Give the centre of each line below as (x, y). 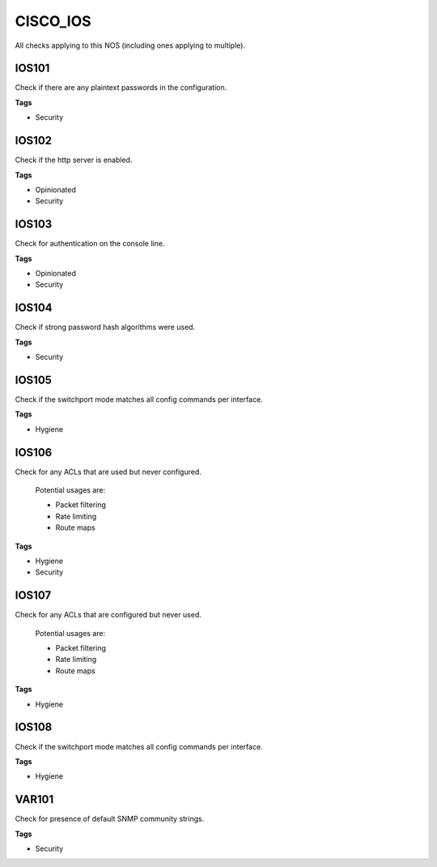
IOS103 (34, 224)
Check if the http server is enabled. (74, 160)
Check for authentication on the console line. (90, 244)
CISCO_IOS (53, 21)
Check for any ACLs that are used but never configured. (108, 472)
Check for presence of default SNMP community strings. (110, 819)
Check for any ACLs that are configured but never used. (108, 615)
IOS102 (34, 141)
